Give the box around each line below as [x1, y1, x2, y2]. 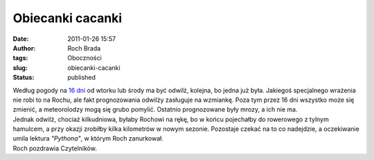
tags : [12, 54, 28, 62]
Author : [12, 44, 36, 52]
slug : [12, 63, 28, 72]
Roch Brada [67, 44, 101, 52]
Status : [12, 73, 35, 82]
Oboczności [67, 54, 102, 62]
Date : [12, 35, 29, 43]
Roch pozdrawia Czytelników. [12, 144, 97, 152]
